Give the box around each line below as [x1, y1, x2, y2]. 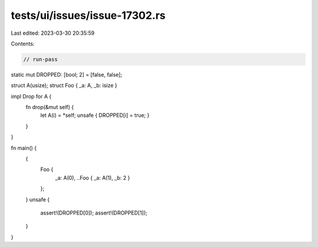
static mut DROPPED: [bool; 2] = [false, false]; [11, 71, 122, 78]
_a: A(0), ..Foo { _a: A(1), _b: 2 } [55, 174, 130, 181]
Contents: [11, 40, 35, 47]
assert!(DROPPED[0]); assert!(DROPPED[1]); [40, 209, 148, 216]
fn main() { [11, 144, 37, 152]
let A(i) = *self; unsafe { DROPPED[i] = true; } [40, 112, 150, 119]
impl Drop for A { [11, 93, 52, 100]
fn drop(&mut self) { [25, 104, 74, 111]
